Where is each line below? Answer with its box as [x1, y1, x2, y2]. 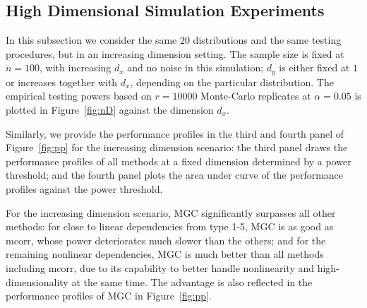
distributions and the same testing [193, 32, 342, 47]
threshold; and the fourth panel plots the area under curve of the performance [6, 167, 344, 182]
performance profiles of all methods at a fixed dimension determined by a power [6, 153, 351, 168]
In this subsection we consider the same [6, 32, 177, 47]
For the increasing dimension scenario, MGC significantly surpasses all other [6, 205, 336, 220]
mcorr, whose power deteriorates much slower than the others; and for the [6, 232, 326, 247]
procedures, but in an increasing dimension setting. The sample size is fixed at [6, 46, 344, 61]
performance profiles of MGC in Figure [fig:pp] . [6, 288, 212, 303]
